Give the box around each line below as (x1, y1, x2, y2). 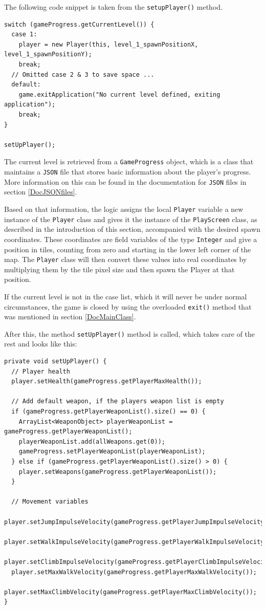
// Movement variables (11, 498, 88, 506)
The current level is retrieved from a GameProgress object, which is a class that (4, 156, 254, 167)
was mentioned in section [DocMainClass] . (4, 311, 136, 322)
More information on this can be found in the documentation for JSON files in (4, 176, 247, 187)
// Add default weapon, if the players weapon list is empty (11, 398, 224, 405)
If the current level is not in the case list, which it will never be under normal (4, 291, 247, 301)
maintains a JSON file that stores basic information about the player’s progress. (4, 166, 251, 177)
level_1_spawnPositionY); (4, 51, 92, 58)
